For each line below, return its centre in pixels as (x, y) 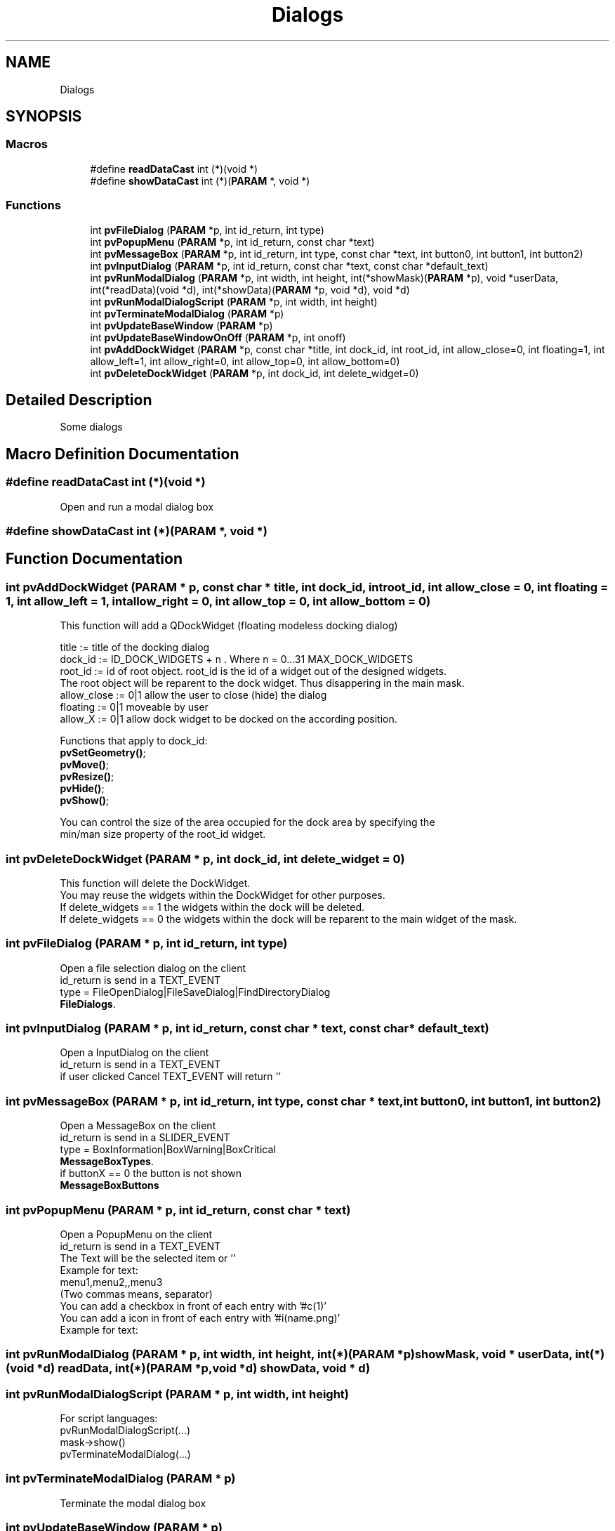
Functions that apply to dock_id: (134, 741)
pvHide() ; (82, 789)
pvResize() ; (87, 777)
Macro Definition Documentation (123, 454)
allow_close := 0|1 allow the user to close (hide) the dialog (193, 695)
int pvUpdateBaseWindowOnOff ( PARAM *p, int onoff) (218, 337)
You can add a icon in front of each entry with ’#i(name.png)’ (200, 1318)
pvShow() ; (85, 801)
